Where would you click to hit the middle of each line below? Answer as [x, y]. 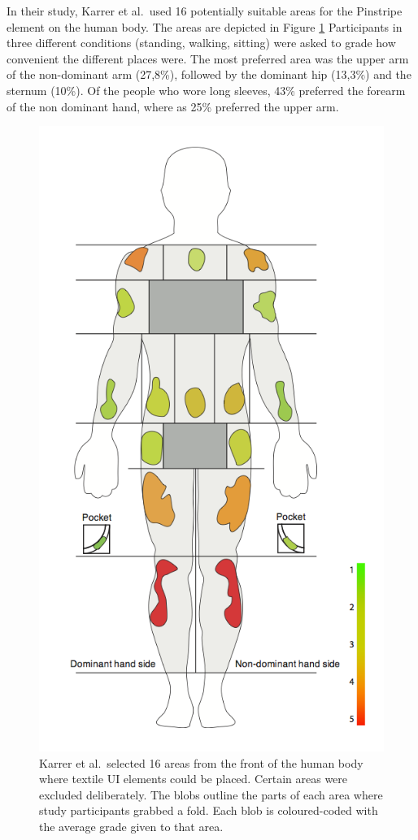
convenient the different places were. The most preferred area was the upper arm [208, 58]
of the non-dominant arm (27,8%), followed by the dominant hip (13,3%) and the [209, 74]
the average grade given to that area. [131, 827]
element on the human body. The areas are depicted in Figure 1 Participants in [205, 26]
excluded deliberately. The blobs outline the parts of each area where [211, 794]
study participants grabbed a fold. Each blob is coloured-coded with [209, 810]
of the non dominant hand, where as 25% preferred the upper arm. [173, 106]
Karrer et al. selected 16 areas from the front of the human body [201, 762]
